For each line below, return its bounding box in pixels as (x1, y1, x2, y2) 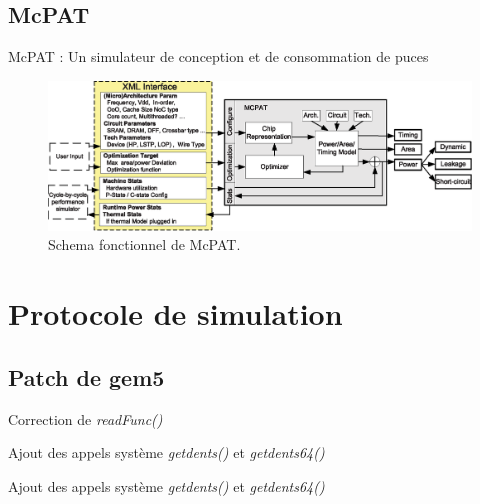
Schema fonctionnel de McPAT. (48, 234, 241, 255)
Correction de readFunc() (8, 408, 163, 429)
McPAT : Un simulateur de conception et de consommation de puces (8, 46, 429, 67)
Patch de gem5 (8, 361, 165, 392)
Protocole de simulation (8, 293, 343, 334)
